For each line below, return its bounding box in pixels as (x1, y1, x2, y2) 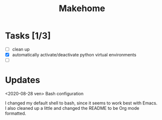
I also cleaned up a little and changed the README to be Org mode (5, 105, 140, 111)
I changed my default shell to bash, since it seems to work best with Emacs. (5, 100, 158, 106)
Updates (5, 75, 40, 86)
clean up (12, 46, 30, 52)
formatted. (5, 110, 26, 117)
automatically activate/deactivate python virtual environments (12, 52, 137, 57)
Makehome (59, 3, 105, 14)
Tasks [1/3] (5, 30, 51, 41)
